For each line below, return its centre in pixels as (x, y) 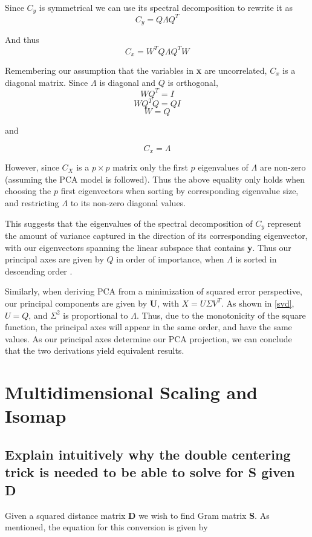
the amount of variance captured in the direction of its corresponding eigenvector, (156, 236)
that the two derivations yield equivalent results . (95, 350)
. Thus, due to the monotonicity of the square (221, 315)
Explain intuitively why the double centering (148, 454)
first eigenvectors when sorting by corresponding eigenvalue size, (180, 191)
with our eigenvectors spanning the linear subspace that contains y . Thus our (148, 247)
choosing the (28, 191)
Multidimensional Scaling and (131, 392)
